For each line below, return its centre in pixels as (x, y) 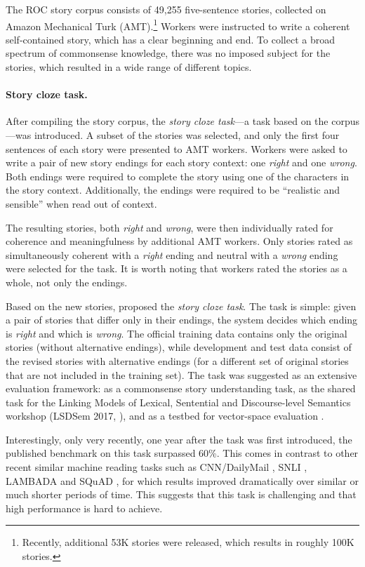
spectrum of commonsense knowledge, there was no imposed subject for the (168, 53)
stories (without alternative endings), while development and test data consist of (179, 347)
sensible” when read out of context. (81, 203)
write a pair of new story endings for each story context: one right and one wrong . (181, 162)
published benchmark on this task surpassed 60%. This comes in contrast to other (182, 453)
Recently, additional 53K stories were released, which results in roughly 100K (188, 542)
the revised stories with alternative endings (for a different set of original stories (177, 360)
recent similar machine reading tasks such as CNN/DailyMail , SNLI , (157, 467)
